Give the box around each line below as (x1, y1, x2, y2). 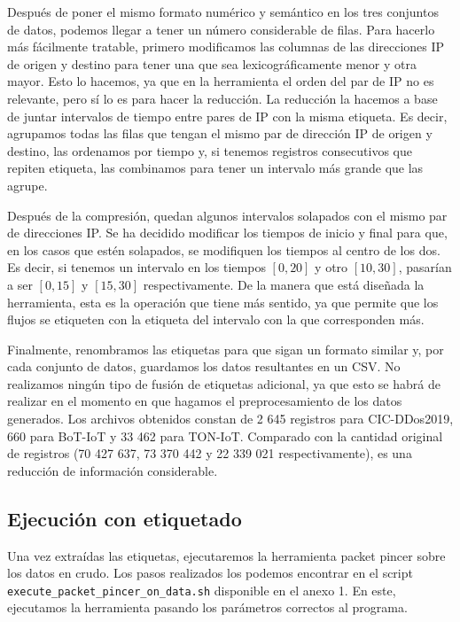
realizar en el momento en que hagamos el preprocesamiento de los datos (7, 392, 402, 410)
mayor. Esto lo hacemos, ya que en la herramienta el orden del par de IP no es (7, 72, 434, 90)
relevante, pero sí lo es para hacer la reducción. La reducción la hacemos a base (7, 89, 438, 107)
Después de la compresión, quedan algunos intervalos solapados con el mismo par (7, 206, 448, 224)
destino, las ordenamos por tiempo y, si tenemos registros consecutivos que (7, 141, 412, 159)
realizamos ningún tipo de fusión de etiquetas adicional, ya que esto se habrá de (7, 374, 441, 393)
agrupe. (7, 175, 48, 194)
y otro (315, 258, 348, 276)
